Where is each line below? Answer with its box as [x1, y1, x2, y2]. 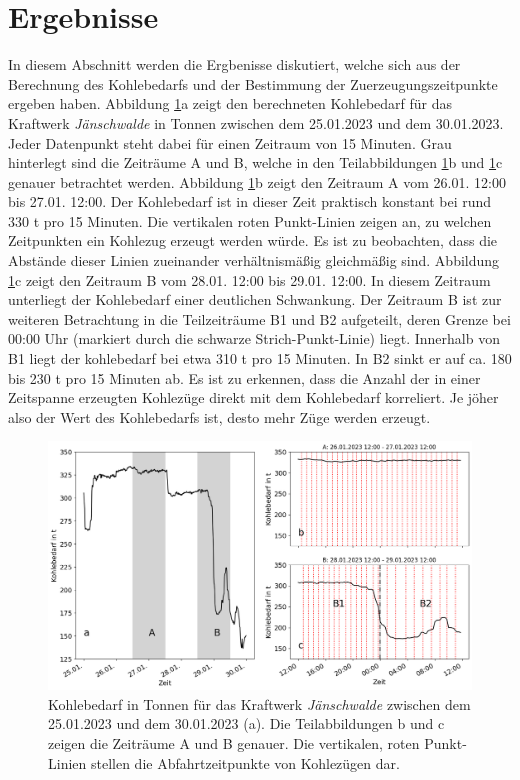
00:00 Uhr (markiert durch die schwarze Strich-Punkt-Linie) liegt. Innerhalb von [8, 328, 500, 349]
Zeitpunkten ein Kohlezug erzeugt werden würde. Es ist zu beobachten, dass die [8, 230, 498, 251]
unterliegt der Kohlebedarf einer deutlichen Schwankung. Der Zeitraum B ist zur [8, 289, 502, 310]
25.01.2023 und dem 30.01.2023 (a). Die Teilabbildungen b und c [48, 713, 445, 734]
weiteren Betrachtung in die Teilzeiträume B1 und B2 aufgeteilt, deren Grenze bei [8, 308, 511, 329]
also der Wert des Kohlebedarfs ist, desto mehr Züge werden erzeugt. [8, 406, 431, 427]
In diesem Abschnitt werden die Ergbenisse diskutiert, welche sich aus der [8, 54, 461, 75]
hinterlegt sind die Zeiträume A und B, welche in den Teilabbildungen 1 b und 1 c [8, 152, 503, 173]
